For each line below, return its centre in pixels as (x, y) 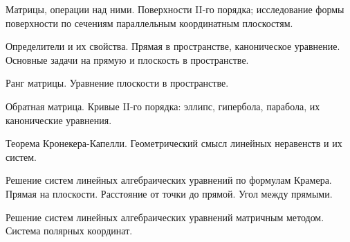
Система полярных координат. (69, 231)
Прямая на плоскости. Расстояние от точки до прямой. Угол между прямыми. (169, 193)
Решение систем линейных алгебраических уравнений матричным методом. (165, 217)
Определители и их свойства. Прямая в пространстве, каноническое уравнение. (173, 46)
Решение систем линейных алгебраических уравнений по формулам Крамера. (169, 180)
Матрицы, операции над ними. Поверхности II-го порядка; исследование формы (175, 9)
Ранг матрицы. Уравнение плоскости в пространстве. (117, 83)
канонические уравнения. (59, 120)
